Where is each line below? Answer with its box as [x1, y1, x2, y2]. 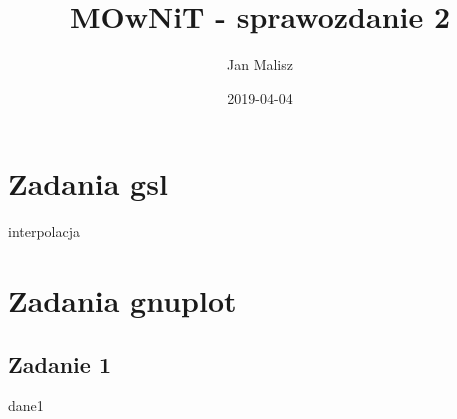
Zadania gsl [8, 163, 168, 204]
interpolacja [8, 221, 81, 242]
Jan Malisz [227, 54, 293, 75]
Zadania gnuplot [8, 280, 237, 321]
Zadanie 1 [8, 348, 111, 379]
